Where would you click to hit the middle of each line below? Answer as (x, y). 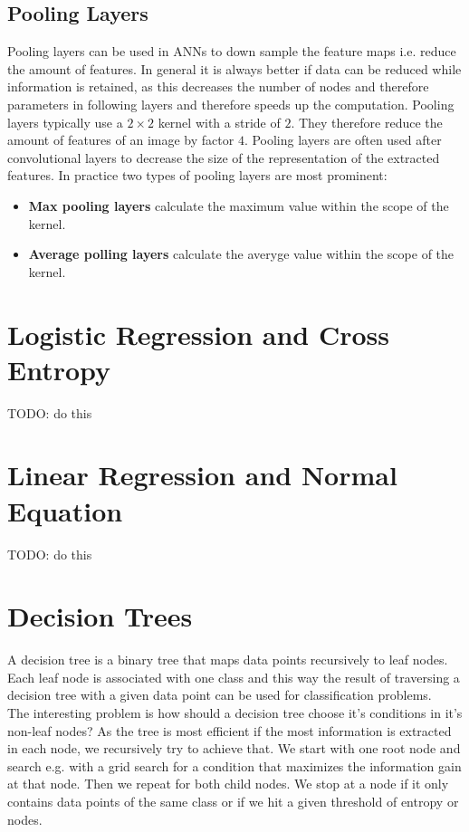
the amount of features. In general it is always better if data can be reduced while (234, 68)
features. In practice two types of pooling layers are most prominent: (197, 175)
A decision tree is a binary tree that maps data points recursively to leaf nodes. (228, 660)
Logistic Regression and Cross (199, 334)
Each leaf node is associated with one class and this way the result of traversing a (234, 677)
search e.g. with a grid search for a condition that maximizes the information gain (234, 765)
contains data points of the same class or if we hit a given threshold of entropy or (233, 802)
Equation (65, 510)
